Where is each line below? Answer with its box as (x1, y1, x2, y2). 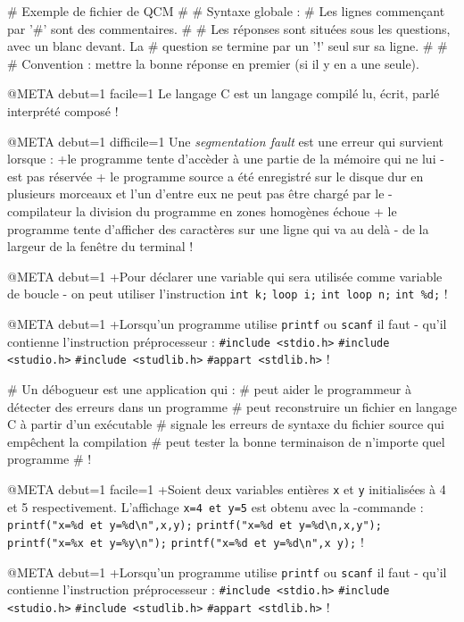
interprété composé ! (7, 101, 119, 120)
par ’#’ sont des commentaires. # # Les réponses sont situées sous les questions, (7, 19, 451, 38)
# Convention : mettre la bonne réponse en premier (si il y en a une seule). (7, 54, 419, 72)
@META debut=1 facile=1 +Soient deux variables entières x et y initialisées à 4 (7, 479, 446, 498)
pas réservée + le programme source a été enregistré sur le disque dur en (26, 166, 424, 185)
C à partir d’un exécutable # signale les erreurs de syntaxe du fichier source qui (7, 415, 444, 433)
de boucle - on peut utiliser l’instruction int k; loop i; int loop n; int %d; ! (7, 284, 448, 303)
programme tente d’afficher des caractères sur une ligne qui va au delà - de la (7, 219, 429, 238)
